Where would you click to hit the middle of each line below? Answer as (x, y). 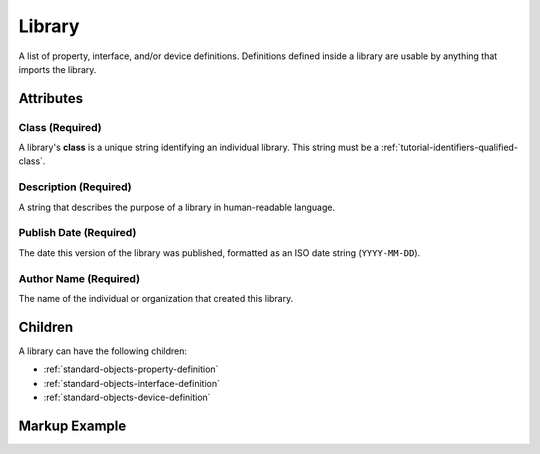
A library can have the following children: (103, 351)
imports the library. (57, 69)
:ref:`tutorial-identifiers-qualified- (450, 147)
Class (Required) (60, 127)
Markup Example (72, 425)
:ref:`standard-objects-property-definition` (131, 369)
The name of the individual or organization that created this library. (156, 298)
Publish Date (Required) (77, 233)
